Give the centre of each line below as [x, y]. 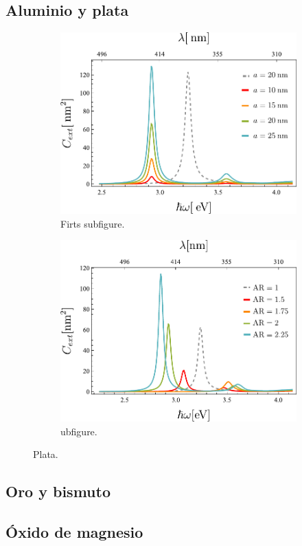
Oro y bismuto [58, 491]
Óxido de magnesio [74, 532]
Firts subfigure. [93, 223]
